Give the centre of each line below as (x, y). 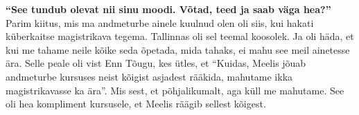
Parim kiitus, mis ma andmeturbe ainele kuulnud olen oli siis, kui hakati (160, 22)
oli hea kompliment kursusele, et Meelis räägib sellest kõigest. (136, 104)
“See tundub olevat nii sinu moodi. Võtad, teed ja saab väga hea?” (168, 9)
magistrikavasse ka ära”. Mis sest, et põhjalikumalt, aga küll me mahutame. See (175, 90)
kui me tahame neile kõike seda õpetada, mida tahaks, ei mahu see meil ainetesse (178, 49)
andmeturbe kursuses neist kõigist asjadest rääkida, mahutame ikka (149, 76)
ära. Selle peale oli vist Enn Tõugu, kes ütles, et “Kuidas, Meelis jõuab (156, 63)
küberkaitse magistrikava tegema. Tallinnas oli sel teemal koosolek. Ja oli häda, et (180, 36)
